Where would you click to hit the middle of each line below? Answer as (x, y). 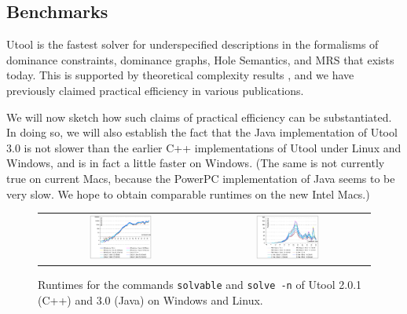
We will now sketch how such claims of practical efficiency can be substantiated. (199, 117)
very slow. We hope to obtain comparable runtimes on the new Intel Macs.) (188, 194)
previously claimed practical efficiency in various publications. (155, 90)
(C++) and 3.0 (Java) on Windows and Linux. (150, 299)
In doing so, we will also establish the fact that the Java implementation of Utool (202, 132)
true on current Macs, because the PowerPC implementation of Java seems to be (201, 178)
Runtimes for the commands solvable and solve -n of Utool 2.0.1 (200, 285)
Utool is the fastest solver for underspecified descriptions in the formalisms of (192, 44)
